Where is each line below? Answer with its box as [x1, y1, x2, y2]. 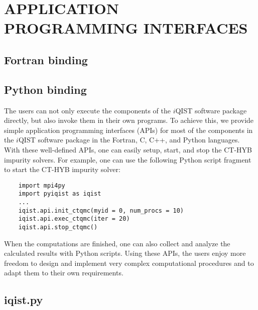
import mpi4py [18, 182, 65, 189]
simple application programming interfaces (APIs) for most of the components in [4, 124, 253, 135]
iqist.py [4, 292, 43, 307]
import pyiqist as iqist [18, 190, 101, 198]
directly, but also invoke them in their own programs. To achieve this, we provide [4, 115, 254, 125]
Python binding [4, 81, 87, 97]
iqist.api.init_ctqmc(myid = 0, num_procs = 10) [18, 207, 184, 214]
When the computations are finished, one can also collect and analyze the [4, 238, 230, 248]
